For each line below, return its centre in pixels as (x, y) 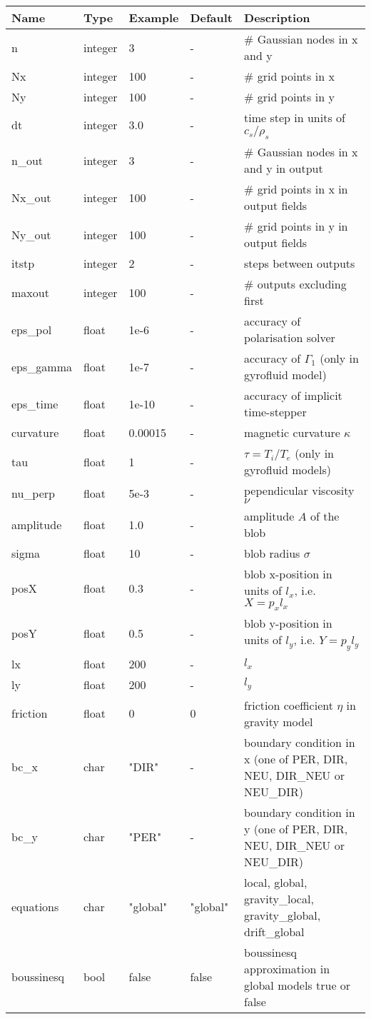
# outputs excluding (295, 284)
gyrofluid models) (288, 470)
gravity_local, (279, 898)
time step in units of (295, 117)
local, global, (276, 882)
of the (325, 516)
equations (35, 907)
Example (154, 17)
